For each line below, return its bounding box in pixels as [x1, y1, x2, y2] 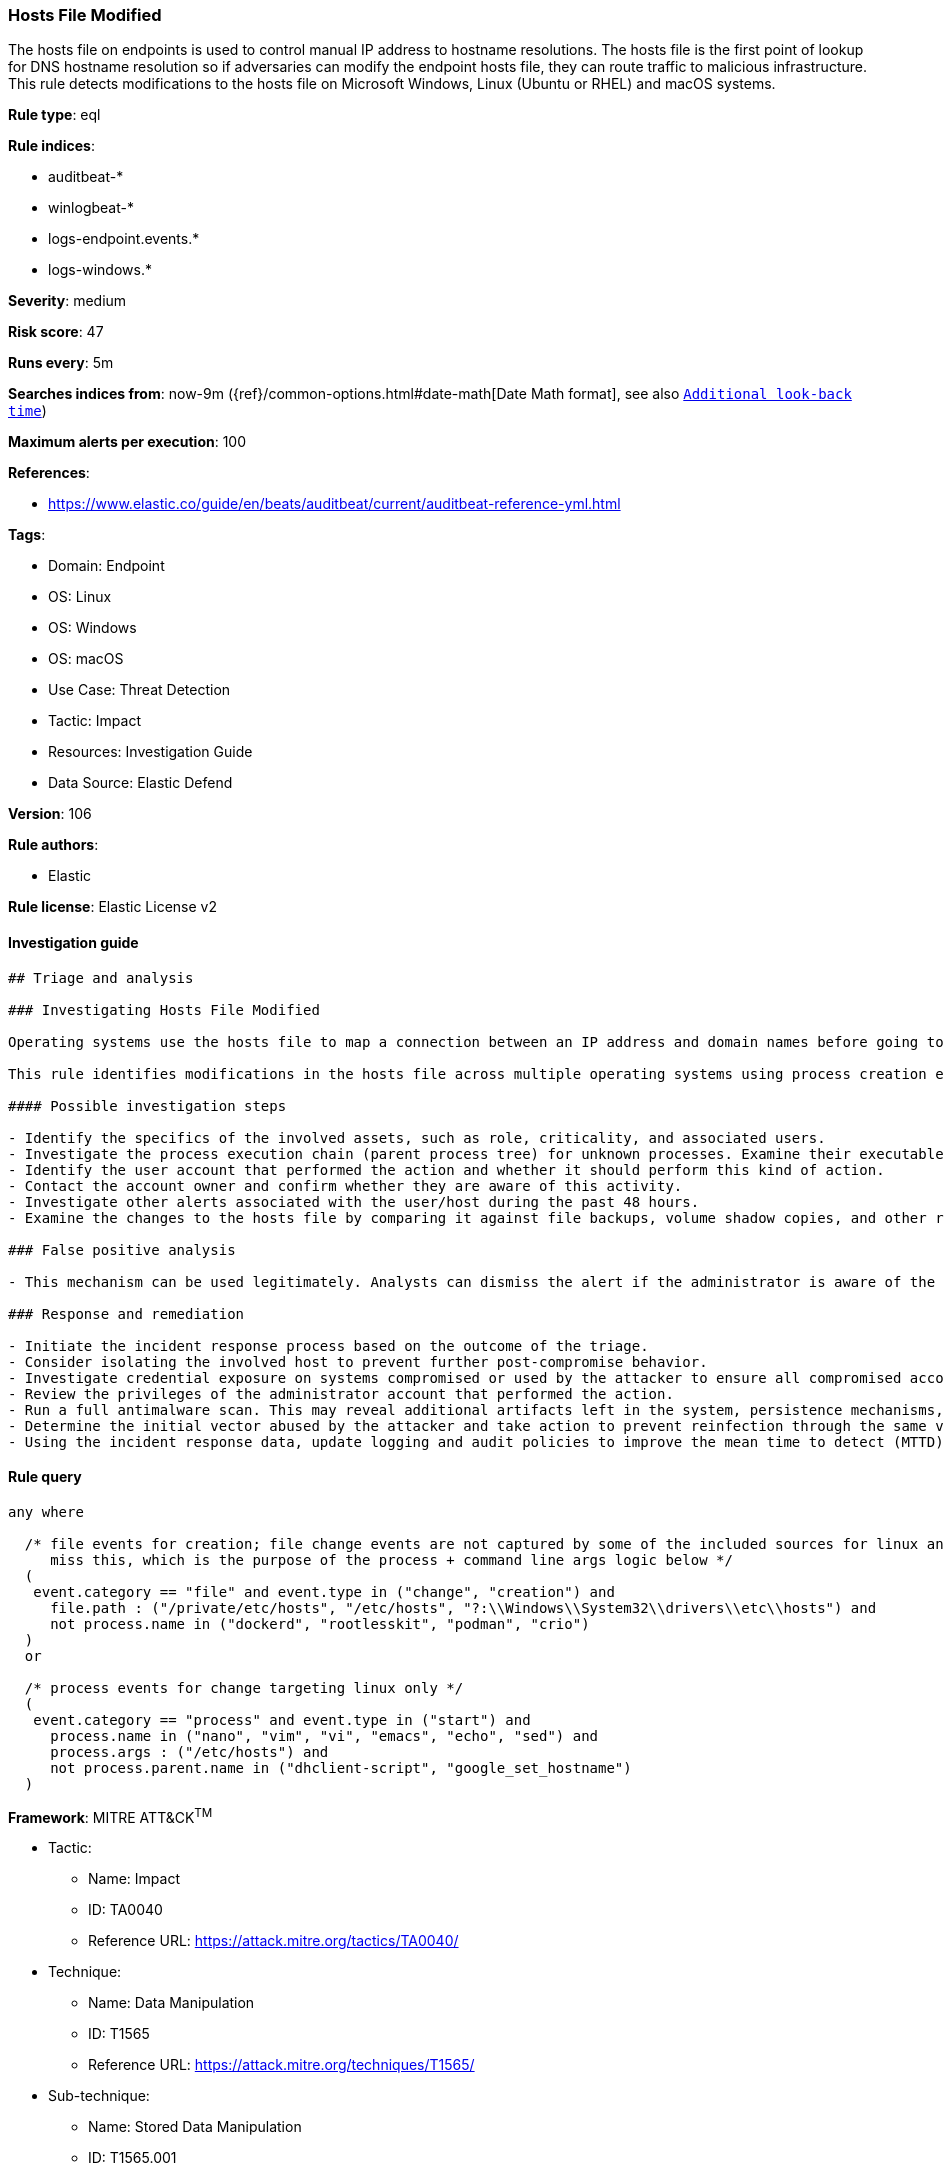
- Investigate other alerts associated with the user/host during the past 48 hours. [8, 1193, 700, 1210]
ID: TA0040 [88, 1901, 163, 1919]
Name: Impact [88, 1870, 180, 1888]
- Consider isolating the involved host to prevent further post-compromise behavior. [8, 1353, 708, 1370]
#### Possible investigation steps [8, 1097, 287, 1114]
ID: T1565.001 [88, 2149, 177, 2167]
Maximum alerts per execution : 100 [8, 433, 247, 451]
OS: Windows [48, 619, 137, 637]
